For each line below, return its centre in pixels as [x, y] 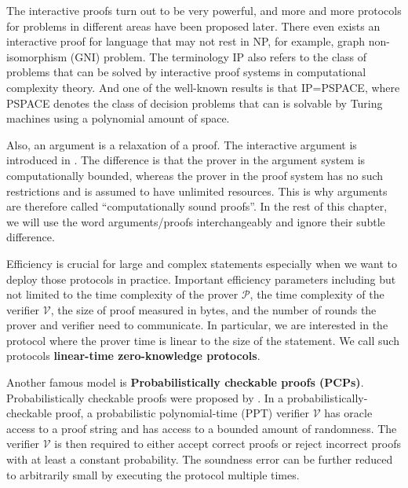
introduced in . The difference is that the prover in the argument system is [186, 160]
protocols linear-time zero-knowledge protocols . [133, 356]
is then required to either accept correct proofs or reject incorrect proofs [228, 444]
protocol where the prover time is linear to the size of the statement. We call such [203, 340]
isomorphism [37, 56]
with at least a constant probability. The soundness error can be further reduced [200, 459]
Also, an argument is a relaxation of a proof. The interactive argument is [182, 144]
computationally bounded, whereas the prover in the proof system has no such [195, 175]
